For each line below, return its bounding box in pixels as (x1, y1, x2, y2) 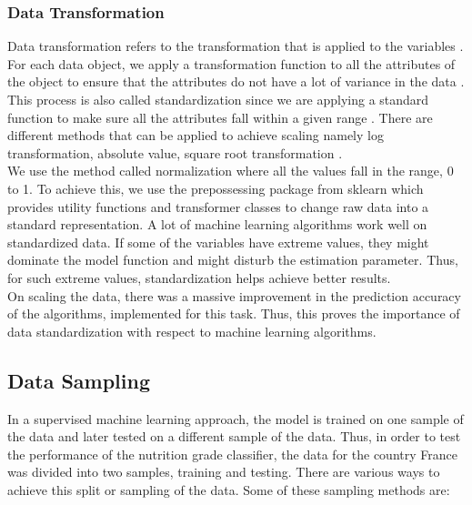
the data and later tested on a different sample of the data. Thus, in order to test (7, 427, 461, 446)
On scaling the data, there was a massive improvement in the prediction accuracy (7, 286, 461, 305)
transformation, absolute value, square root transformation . (7, 143, 343, 162)
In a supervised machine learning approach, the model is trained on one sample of (7, 409, 464, 428)
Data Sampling (7, 366, 151, 394)
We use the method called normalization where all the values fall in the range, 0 (7, 161, 454, 180)
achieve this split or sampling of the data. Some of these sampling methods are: (7, 480, 450, 499)
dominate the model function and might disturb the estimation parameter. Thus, (7, 250, 458, 269)
